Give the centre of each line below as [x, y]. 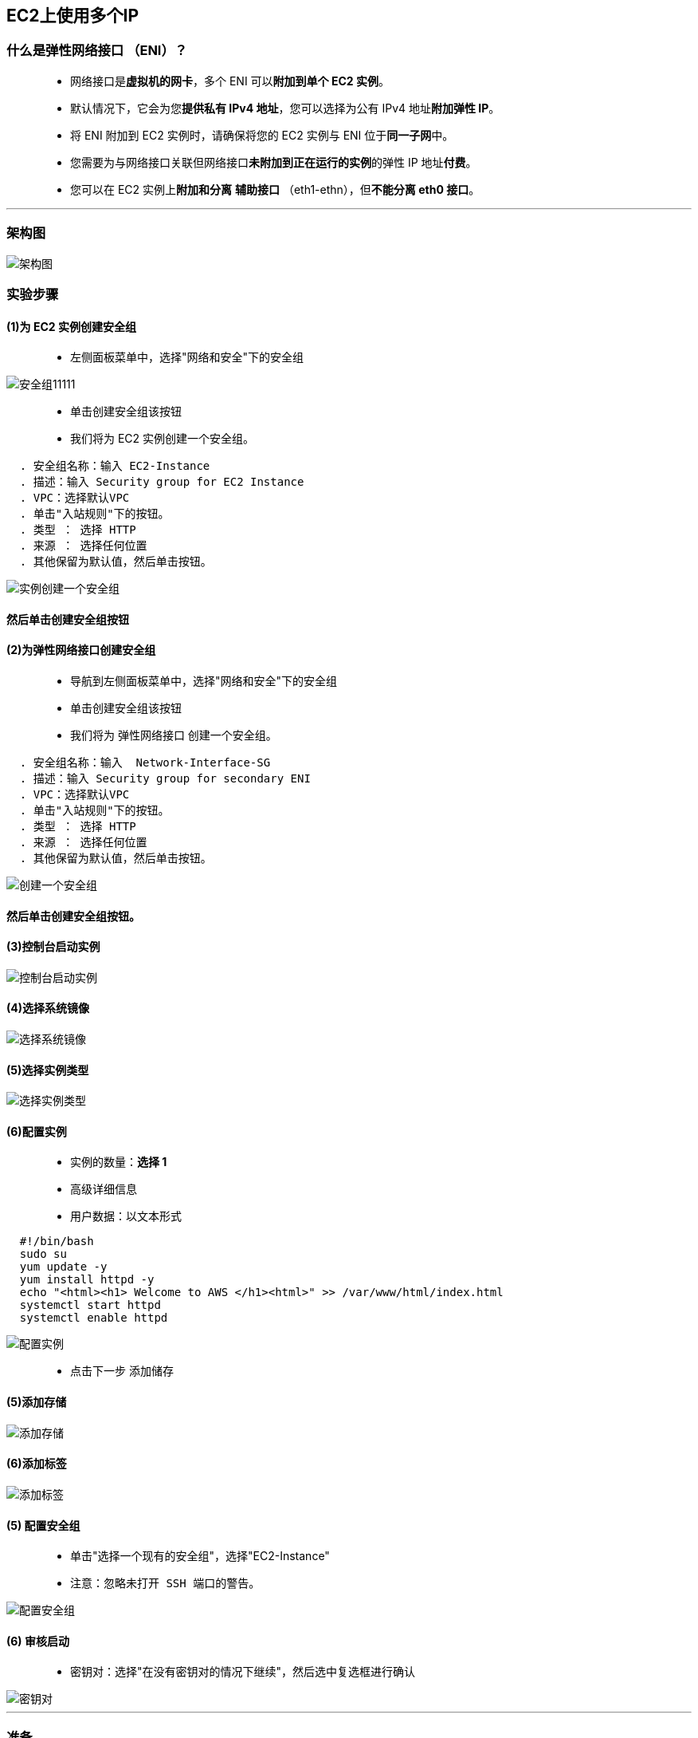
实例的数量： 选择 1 [119, 1162]
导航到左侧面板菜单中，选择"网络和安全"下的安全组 [204, 680]
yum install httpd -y [87, 1280]
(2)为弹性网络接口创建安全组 [81, 650]
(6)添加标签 [37, 1464]
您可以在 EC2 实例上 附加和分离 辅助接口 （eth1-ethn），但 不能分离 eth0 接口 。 [275, 189]
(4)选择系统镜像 [48, 1008]
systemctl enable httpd [94, 1318]
